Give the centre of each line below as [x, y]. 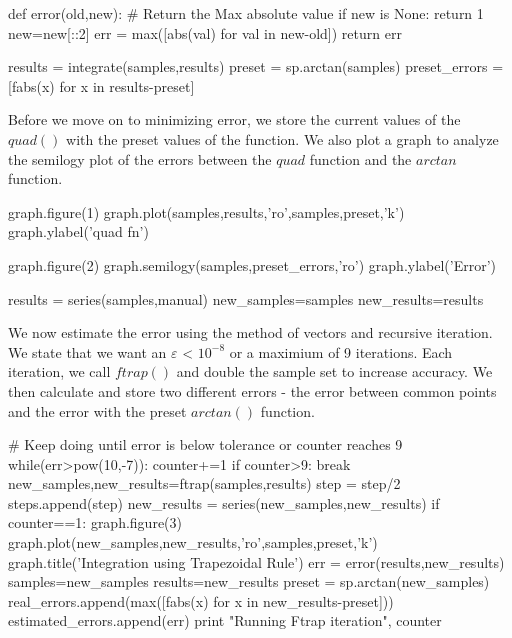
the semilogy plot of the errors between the [140, 158]
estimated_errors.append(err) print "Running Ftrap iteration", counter [225, 620]
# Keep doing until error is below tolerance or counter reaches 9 [205, 444]
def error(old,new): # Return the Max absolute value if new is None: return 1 [246, 13]
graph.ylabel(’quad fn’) [78, 231]
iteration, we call [59, 371]
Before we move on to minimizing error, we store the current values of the [234, 119]
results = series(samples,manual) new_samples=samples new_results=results [246, 298]
